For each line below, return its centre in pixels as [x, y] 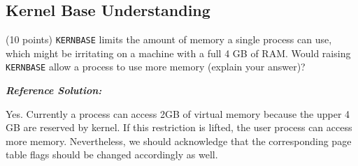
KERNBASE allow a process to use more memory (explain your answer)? [156, 67]
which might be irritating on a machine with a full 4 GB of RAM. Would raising [178, 53]
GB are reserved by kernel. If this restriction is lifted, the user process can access [179, 127]
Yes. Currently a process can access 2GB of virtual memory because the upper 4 [178, 113]
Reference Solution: [54, 90]
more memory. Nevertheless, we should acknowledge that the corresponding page [179, 141]
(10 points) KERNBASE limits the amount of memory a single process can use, [169, 39]
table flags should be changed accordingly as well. [112, 154]
